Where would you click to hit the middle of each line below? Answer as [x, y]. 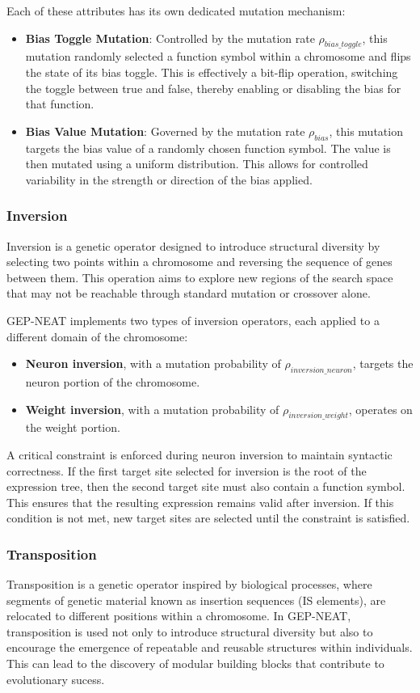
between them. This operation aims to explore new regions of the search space [200, 277]
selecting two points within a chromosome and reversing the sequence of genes [199, 262]
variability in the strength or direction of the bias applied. [169, 179]
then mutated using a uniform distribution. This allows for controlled [197, 164]
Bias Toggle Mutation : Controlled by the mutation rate [170, 38]
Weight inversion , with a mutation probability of [152, 409]
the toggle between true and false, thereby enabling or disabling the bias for [213, 88]
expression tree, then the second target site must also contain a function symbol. [206, 486]
